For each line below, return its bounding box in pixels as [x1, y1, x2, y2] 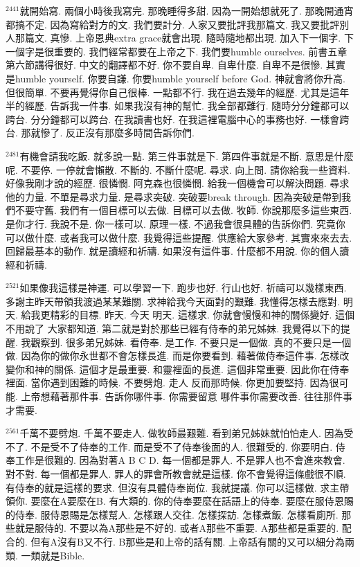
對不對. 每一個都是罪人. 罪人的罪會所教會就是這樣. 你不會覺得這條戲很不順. [6, 467, 346, 480]
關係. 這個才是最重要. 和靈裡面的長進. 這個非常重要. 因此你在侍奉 [53, 361, 350, 376]
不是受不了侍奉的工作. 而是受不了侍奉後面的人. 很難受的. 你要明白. [30, 439, 333, 453]
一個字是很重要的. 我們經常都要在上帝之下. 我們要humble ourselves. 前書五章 [6, 44, 348, 58]
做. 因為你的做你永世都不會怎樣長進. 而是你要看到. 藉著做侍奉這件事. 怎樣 [6, 348, 340, 363]
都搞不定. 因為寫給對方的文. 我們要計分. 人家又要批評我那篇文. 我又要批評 [6, 17, 340, 31]
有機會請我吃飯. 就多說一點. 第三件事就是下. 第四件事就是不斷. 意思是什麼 [19, 148, 354, 163]
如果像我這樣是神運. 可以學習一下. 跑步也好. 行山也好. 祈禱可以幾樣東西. [19, 280, 347, 295]
